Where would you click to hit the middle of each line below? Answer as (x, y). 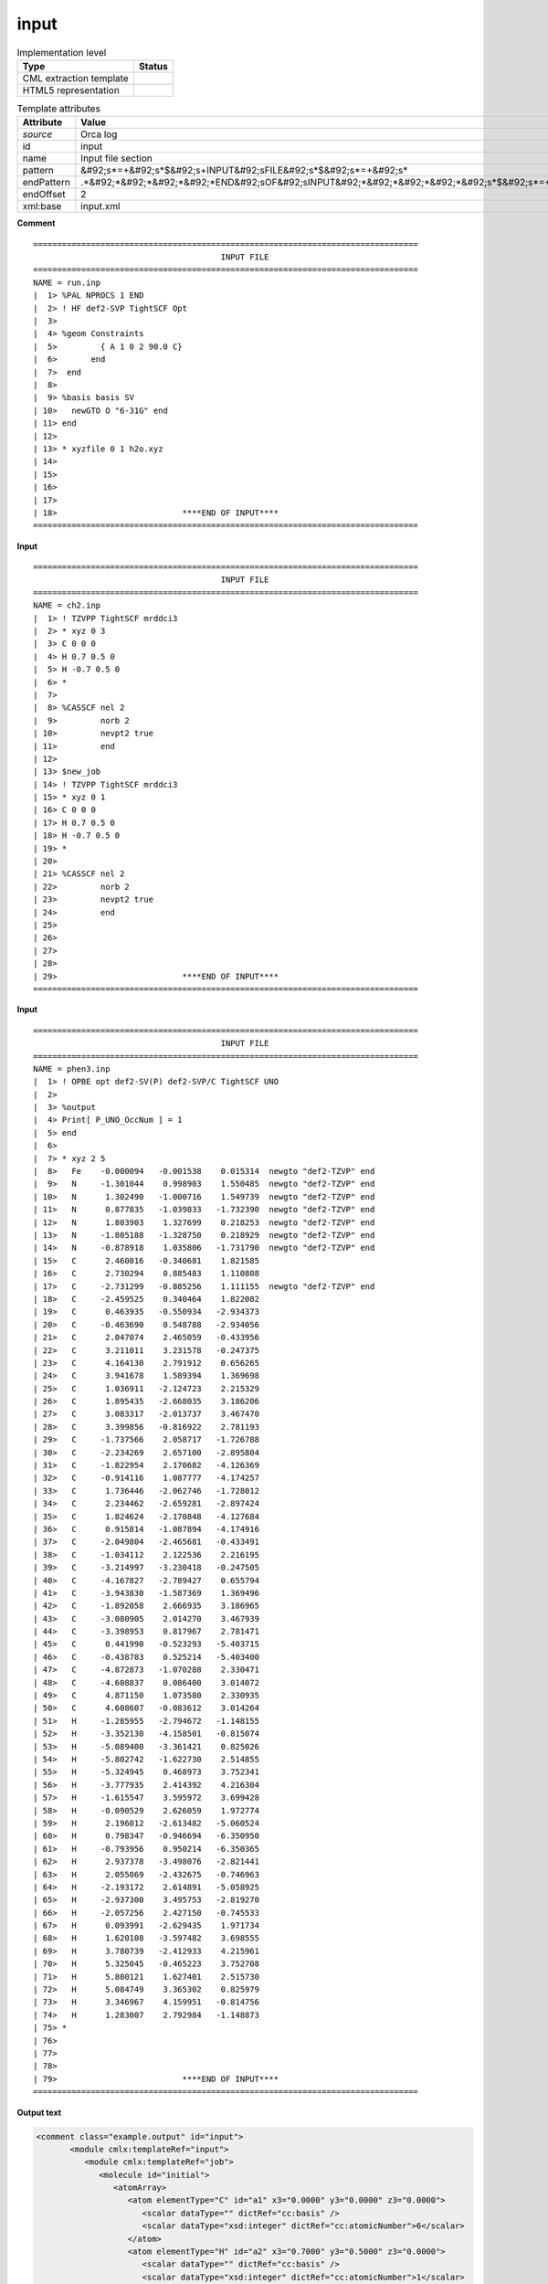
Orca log (99, 134)
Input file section (116, 158)
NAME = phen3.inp (72, 1068)
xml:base (42, 206)
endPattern (46, 183)
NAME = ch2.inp (67, 606)
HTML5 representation (71, 90)
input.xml (100, 206)
